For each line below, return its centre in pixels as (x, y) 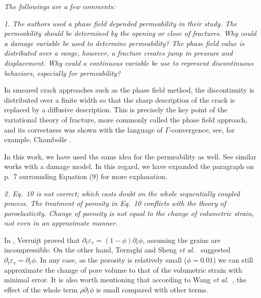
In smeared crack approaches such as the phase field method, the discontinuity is (129, 90)
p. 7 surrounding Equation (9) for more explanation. (86, 176)
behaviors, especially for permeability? (62, 73)
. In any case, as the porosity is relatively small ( (111, 260)
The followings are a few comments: (60, 6)
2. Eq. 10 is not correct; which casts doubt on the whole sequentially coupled (122, 193)
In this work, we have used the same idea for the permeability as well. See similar (130, 156)
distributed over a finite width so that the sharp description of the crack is (120, 99)
